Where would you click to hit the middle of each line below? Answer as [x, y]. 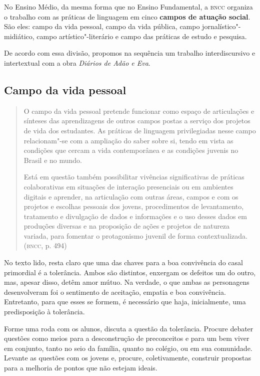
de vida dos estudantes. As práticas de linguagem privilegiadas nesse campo [140, 130]
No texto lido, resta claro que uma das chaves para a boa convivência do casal [123, 262]
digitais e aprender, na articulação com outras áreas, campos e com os [131, 196]
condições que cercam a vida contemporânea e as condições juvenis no [131, 150]
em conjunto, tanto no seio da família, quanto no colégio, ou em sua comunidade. [128, 348]
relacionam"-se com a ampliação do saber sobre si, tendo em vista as [128, 140]
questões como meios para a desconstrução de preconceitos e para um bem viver [127, 338]
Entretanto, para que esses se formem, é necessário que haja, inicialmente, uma [125, 302]
